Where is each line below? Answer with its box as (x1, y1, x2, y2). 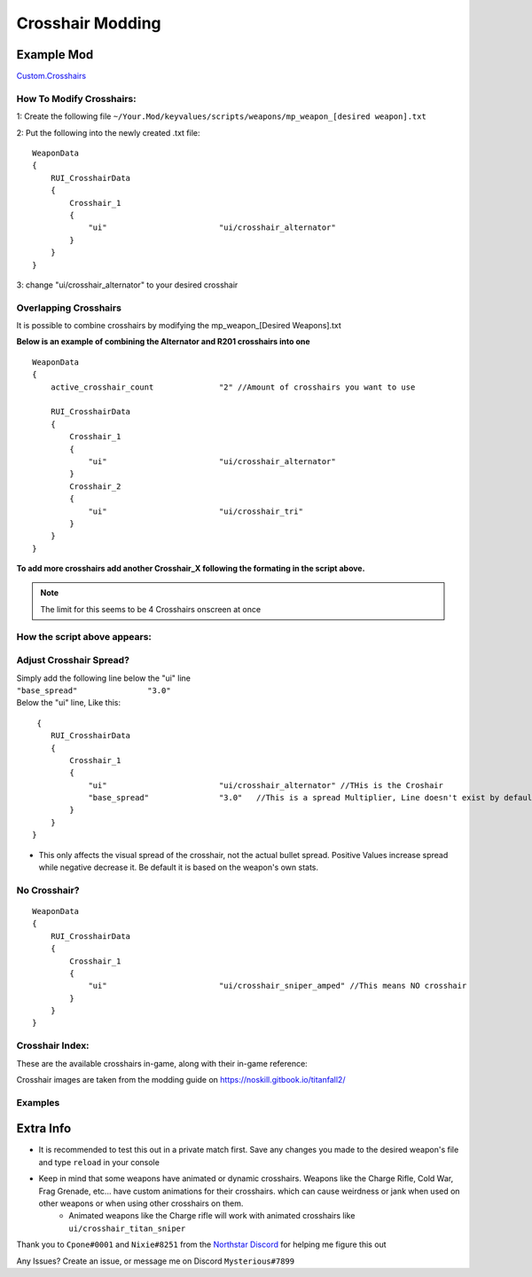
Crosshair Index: (16, 1039, 90, 1052)
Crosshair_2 (69, 481, 121, 492)
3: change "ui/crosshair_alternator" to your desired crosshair (16, 280, 239, 290)
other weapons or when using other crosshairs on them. (38, 1198, 244, 1209)
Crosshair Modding (16, 13, 161, 33)
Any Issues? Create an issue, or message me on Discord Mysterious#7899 (16, 1256, 295, 1266)
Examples (16, 1096, 60, 1108)
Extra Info (16, 1121, 72, 1136)
